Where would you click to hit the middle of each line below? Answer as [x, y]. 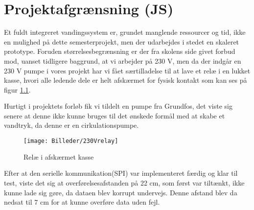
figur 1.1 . [17, 89]
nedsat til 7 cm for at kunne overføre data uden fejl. [82, 202]
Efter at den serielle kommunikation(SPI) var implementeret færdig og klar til [121, 173]
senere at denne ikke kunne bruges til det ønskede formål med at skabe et [115, 115]
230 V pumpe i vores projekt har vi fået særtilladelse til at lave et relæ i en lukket [127, 70]
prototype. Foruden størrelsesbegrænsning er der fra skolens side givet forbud [120, 51]
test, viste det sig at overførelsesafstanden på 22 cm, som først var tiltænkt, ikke [124, 182]
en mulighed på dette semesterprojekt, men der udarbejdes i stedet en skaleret [122, 41]
